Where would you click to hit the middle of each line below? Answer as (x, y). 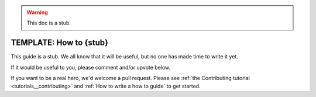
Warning (37, 12)
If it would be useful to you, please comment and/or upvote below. (91, 67)
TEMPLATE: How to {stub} (60, 43)
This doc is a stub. (49, 23)
